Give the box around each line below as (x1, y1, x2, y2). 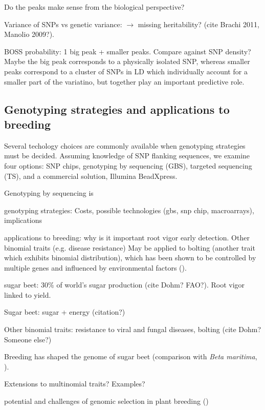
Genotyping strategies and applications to (4, 101, 230, 117)
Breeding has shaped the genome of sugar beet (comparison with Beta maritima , (4, 351, 257, 362)
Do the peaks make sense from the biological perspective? (4, 2, 185, 12)
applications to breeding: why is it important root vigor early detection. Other (4, 232, 250, 242)
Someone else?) (4, 334, 52, 344)
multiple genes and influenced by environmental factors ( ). (4, 262, 187, 273)
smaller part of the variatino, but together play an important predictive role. (4, 76, 245, 87)
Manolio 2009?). (4, 29, 55, 39)
